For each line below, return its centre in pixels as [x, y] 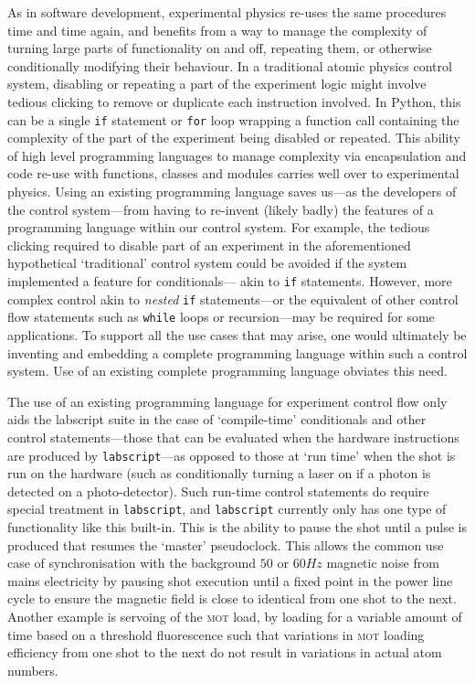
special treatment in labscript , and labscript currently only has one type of [227, 509]
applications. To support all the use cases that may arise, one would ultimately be [237, 334]
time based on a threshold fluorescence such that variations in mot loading [216, 634]
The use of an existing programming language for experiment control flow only [227, 401]
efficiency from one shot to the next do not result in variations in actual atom [225, 652]
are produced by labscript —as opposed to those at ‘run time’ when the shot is [232, 455]
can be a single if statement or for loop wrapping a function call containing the [233, 119]
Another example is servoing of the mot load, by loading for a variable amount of [235, 616]
